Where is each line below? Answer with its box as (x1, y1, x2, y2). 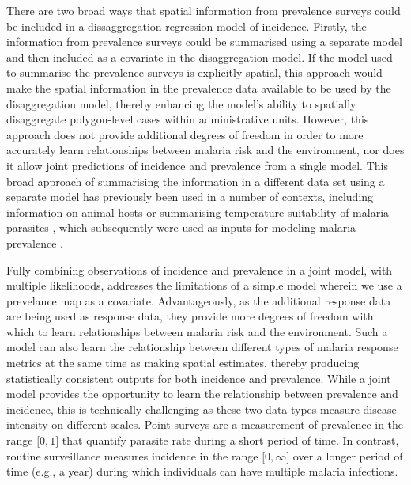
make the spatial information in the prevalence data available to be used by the (6, 79, 391, 96)
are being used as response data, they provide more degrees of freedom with (6, 308, 374, 324)
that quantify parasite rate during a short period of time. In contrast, (62, 432, 399, 449)
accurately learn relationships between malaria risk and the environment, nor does (6, 142, 405, 158)
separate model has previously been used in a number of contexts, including (6, 188, 374, 205)
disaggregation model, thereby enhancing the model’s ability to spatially (6, 95, 356, 112)
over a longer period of (292, 447, 403, 464)
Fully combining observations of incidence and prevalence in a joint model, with (6, 261, 393, 278)
